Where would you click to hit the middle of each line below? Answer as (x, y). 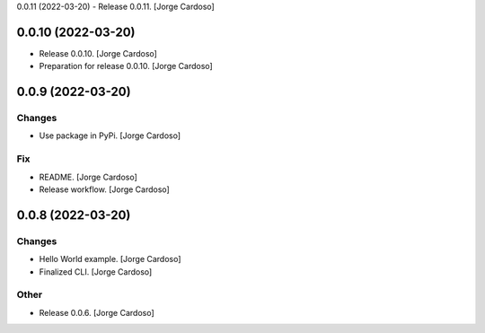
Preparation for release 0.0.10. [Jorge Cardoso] (126, 66)
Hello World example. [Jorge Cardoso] (110, 259)
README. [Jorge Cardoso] (88, 177)
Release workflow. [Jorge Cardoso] (104, 189)
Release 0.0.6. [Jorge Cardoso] (97, 312)
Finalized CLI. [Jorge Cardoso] (96, 272)
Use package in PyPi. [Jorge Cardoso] (110, 136)
